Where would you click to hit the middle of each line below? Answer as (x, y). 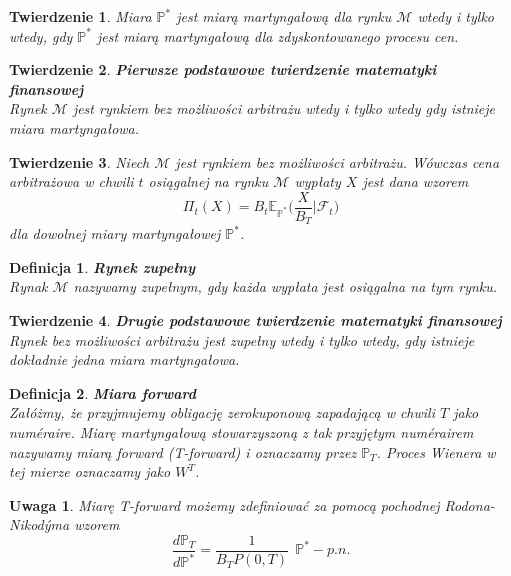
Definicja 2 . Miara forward (102, 392)
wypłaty (317, 181)
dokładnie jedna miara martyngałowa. (124, 359)
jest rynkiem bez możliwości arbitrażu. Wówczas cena (337, 161)
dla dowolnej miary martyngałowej (115, 233)
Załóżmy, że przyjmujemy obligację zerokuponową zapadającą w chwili (222, 412)
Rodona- (469, 504)
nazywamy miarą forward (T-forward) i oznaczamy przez (183, 451)
